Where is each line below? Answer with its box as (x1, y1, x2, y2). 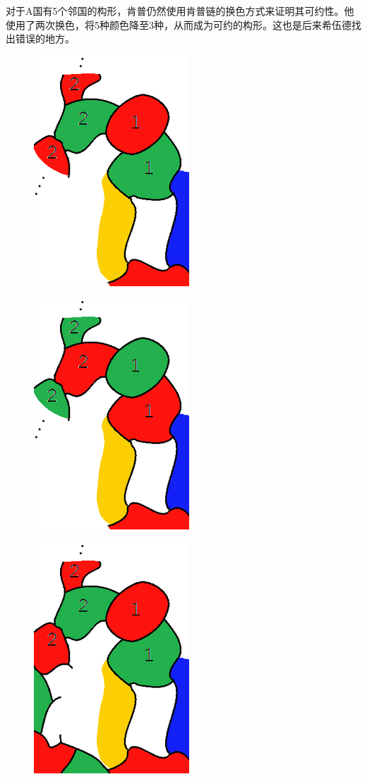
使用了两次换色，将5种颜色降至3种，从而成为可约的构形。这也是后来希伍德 (6, 17, 351, 32)
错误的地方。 (15, 31, 75, 46)
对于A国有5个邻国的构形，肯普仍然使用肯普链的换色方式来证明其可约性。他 (6, 4, 354, 18)
